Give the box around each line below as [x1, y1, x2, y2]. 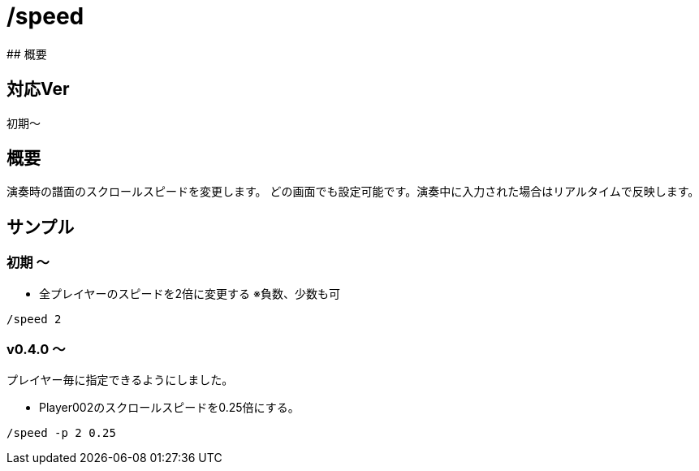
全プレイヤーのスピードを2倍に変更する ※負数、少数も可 [39, 286, 341, 300]
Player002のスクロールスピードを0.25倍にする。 [39, 400, 300, 415]
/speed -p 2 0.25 [6, 426, 116, 440]
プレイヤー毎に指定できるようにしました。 [6, 373, 234, 387]
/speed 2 [6, 312, 62, 326]
